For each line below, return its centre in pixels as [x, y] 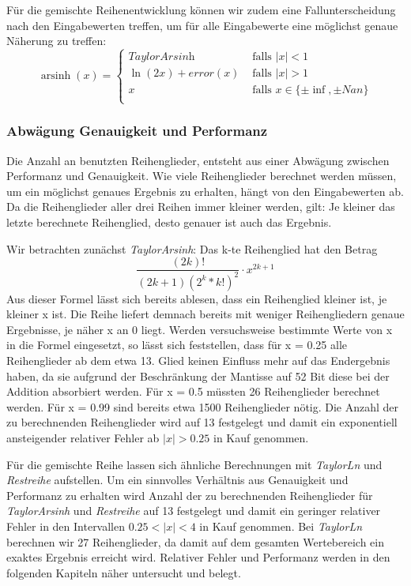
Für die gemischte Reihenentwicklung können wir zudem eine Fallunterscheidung [201, 9]
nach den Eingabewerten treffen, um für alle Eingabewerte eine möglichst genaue [202, 25]
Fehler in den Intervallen [66, 526]
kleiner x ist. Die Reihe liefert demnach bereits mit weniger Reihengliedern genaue [205, 314]
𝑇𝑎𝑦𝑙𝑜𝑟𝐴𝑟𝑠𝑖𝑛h [162, 57]
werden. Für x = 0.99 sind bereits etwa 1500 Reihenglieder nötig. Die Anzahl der [203, 406]
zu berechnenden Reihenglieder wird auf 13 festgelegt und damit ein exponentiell [202, 422]
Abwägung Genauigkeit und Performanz [137, 131]
